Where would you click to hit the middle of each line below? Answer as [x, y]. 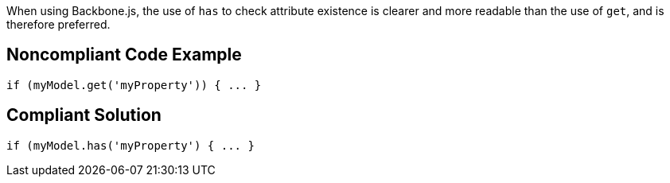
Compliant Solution [84, 115]
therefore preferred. [58, 24]
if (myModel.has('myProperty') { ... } [130, 145]
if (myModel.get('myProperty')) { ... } [134, 85]
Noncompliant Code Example [124, 55]
